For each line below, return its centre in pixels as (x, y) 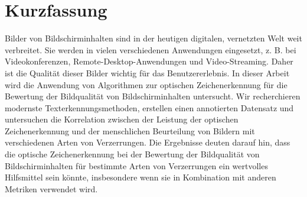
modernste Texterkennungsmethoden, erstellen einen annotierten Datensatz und (149, 107)
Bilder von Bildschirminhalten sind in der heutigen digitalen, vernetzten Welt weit (153, 38)
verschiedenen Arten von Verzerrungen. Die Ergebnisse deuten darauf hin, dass (148, 142)
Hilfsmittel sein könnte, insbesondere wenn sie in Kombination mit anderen (141, 177)
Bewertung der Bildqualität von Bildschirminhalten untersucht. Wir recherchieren (153, 96)
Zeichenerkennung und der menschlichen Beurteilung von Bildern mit (130, 130)
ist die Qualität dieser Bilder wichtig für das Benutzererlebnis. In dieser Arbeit (147, 72)
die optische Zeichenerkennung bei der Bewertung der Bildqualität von (132, 154)
